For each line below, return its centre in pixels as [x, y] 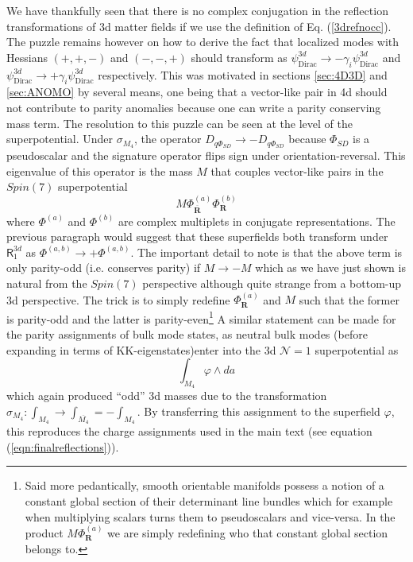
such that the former [349, 299]
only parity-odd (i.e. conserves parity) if [104, 267]
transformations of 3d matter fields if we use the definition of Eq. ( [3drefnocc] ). [199, 26]
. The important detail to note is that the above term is [266, 252]
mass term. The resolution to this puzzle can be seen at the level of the [179, 123]
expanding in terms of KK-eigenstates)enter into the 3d [141, 349]
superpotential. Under [60, 139]
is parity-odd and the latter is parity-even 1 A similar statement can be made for [201, 317]
